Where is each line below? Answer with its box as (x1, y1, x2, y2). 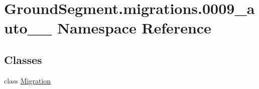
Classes (4, 51, 42, 67)
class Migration (4, 75, 51, 85)
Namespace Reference (57, 17, 211, 38)
